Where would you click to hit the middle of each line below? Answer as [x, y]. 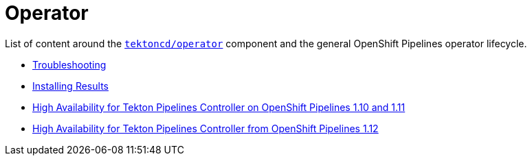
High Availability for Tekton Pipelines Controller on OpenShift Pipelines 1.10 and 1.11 [219, 107]
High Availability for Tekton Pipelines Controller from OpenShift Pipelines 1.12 [206, 128]
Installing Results [70, 86]
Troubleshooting [69, 64]
